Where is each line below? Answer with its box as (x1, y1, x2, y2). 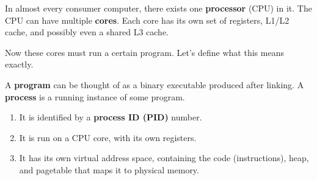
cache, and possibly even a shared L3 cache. (5, 26, 169, 38)
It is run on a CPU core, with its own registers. (19, 131, 197, 144)
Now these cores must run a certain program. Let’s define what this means (5, 46, 284, 58)
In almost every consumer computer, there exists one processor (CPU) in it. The (5, 2, 312, 14)
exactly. (5, 58, 34, 71)
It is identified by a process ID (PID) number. (19, 111, 202, 123)
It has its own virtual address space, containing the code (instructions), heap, (19, 151, 309, 164)
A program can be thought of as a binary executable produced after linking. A (5, 78, 304, 91)
